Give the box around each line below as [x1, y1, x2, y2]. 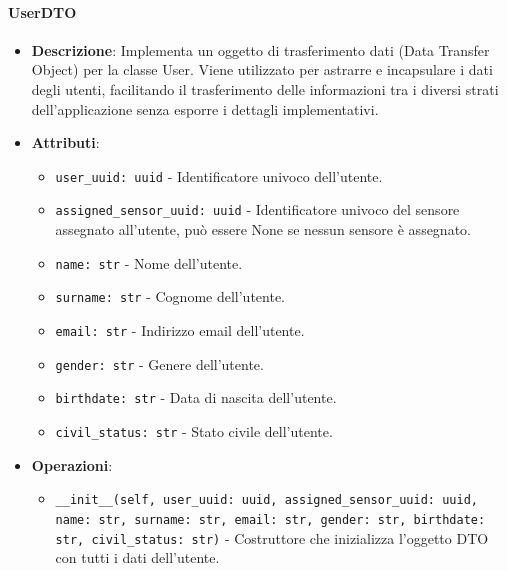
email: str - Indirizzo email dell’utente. [55, 319, 305, 340]
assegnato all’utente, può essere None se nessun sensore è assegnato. [55, 219, 471, 240]
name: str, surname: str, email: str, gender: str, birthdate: [55, 512, 486, 527]
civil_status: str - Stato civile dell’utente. [55, 420, 333, 441]
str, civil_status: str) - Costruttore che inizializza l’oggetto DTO [55, 527, 489, 548]
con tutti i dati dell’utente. [55, 547, 220, 568]
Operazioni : [31, 454, 113, 475]
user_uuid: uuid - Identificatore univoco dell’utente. [55, 165, 383, 186]
